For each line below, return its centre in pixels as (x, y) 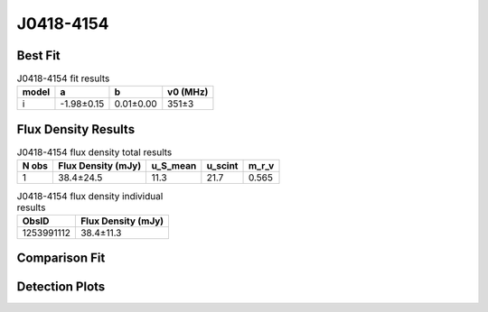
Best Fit (38, 55)
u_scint (222, 166)
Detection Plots (61, 287)
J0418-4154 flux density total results (94, 152)
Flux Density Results (76, 129)
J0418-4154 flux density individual (90, 196)
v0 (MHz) (188, 92)
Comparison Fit (61, 258)
